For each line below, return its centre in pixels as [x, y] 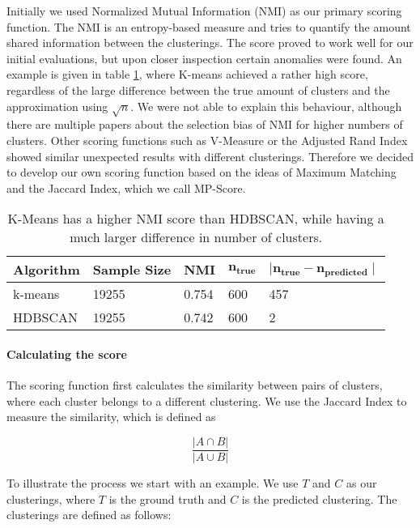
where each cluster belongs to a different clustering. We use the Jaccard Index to [207, 400]
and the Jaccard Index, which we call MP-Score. [126, 187]
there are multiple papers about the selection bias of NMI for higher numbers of [205, 124]
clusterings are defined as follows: [89, 515]
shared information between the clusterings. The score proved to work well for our [210, 43]
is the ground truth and [168, 498]
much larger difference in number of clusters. [196, 237]
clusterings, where [51, 498]
